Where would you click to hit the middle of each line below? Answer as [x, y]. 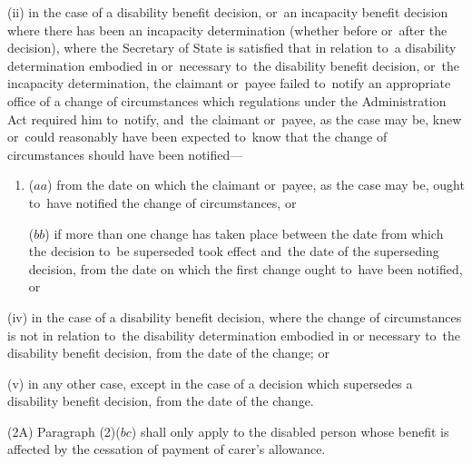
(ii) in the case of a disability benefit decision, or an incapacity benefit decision [228, 12]
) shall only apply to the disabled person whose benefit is [290, 431]
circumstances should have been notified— [125, 154]
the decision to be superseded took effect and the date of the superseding [234, 251]
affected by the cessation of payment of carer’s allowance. [167, 449]
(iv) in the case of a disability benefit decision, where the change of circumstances [235, 316]
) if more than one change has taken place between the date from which [244, 233]
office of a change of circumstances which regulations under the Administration [227, 100]
